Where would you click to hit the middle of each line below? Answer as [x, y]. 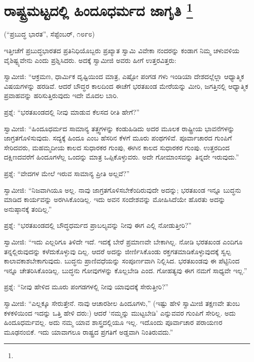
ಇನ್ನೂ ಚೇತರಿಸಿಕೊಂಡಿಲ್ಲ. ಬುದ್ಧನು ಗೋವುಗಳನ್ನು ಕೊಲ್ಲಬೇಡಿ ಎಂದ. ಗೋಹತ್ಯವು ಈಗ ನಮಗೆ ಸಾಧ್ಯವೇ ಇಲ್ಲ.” [126, 270]
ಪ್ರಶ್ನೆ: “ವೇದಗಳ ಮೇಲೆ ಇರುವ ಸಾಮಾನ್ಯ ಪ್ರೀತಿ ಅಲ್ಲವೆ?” [67, 173]
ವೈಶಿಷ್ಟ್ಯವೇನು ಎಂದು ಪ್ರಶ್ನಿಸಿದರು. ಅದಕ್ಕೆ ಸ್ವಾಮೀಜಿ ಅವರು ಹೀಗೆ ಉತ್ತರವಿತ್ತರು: [90, 60]
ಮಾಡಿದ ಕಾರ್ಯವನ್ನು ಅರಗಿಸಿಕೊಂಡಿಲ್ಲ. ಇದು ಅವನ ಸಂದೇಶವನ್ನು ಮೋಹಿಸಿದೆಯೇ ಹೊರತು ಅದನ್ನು [115, 199]
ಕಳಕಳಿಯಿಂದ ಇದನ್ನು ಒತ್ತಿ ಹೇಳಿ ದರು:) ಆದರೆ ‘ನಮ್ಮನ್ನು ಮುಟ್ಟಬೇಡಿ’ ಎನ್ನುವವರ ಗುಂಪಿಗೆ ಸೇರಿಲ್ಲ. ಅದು [120, 312]
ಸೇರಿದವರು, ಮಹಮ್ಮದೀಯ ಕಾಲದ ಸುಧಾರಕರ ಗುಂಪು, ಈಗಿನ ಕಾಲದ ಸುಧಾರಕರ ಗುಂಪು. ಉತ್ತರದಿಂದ [117, 147]
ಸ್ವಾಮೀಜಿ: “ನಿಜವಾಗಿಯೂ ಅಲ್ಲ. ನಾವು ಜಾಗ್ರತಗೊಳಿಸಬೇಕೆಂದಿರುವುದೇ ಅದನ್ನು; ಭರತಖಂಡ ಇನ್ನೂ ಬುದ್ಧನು [123, 190]
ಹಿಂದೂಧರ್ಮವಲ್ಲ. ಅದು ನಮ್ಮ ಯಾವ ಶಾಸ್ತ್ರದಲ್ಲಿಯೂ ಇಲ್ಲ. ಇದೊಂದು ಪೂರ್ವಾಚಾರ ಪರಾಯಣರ [113, 322]
